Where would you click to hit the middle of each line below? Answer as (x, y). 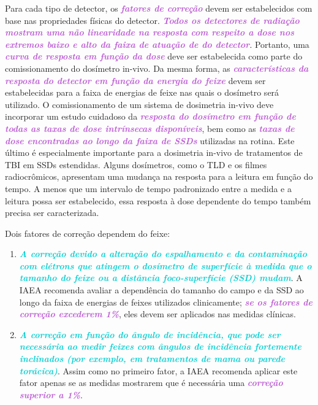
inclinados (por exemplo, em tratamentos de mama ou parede (152, 359)
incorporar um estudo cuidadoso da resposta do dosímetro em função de (150, 116)
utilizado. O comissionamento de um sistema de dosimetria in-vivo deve (139, 104)
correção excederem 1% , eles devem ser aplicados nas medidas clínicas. (157, 314)
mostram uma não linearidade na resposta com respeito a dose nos (150, 32)
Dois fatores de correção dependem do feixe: (88, 233)
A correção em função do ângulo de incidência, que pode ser (150, 334)
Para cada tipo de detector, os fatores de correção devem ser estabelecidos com (159, 8)
